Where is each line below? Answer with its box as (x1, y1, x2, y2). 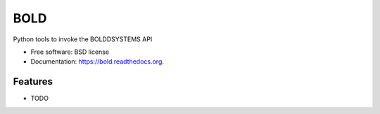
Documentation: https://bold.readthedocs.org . (30, 57, 165, 66)
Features (13, 76, 53, 87)
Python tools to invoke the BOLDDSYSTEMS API (13, 35, 153, 43)
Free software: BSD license (30, 48, 109, 56)
